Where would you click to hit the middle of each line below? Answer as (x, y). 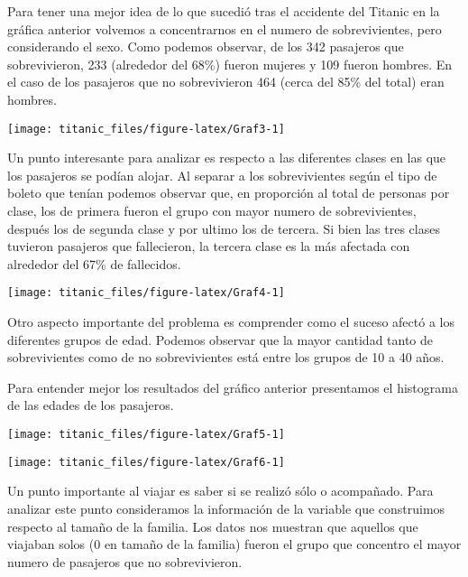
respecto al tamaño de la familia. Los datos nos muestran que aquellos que (213, 526)
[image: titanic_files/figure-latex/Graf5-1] (146, 434)
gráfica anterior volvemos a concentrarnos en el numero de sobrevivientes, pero (225, 28)
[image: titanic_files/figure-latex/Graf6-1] (146, 462)
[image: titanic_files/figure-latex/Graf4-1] (146, 293)
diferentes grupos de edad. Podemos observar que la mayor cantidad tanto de (220, 339)
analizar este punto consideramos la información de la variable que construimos (226, 508)
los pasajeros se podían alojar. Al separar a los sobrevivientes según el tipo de (222, 175)
